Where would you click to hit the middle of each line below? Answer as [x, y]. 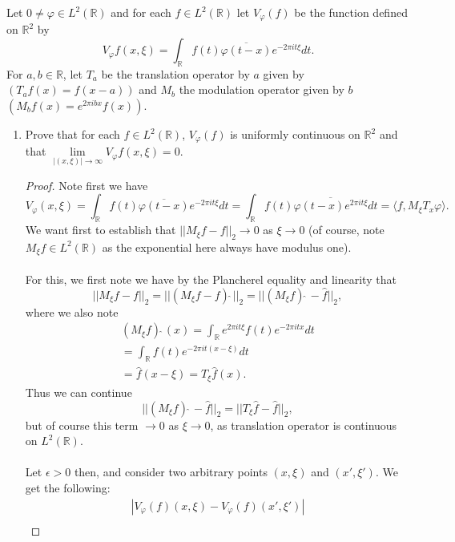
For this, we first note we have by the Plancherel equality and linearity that [211, 279]
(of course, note [346, 230]
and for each [141, 12]
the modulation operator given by [262, 89]
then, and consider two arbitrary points [171, 472]
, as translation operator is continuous [304, 425]
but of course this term [82, 425]
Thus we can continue [79, 392]
